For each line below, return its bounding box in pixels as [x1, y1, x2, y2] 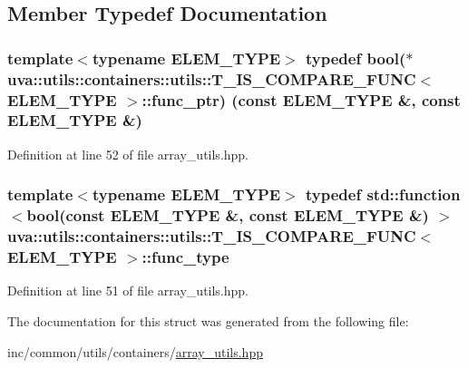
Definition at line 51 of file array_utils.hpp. [7, 281, 249, 300]
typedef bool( [306, 46, 406, 69]
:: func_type [141, 246, 229, 268]
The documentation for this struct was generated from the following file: [7, 311, 409, 330]
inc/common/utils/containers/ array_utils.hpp [7, 342, 263, 361]
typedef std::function [306, 183, 461, 206]
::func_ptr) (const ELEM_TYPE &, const [141, 88, 461, 111]
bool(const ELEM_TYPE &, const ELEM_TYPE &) [26, 204, 429, 227]
